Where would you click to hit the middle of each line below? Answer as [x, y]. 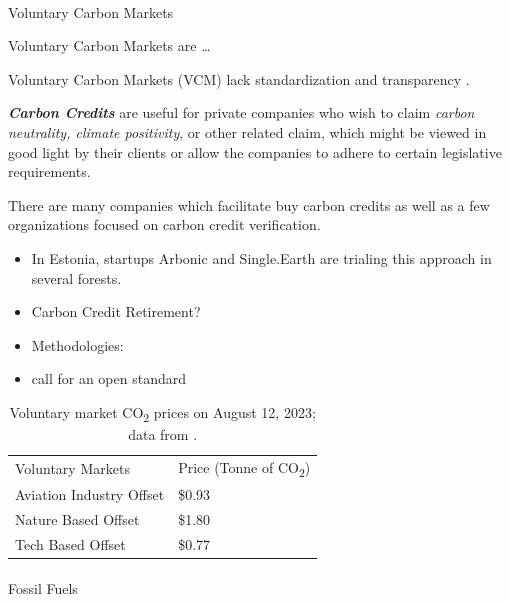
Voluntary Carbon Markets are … [109, 45]
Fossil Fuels [43, 587]
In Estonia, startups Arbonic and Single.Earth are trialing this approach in [261, 257]
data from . [163, 434]
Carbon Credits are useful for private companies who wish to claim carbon [241, 112]
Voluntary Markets [72, 468]
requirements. [49, 171]
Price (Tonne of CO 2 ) [244, 468]
